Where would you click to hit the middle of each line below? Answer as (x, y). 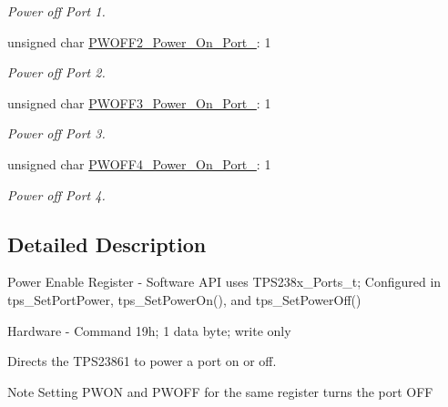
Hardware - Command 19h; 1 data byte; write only (149, 330)
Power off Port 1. (56, 11)
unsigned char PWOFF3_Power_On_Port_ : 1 (139, 102)
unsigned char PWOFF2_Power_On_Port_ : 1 (139, 41)
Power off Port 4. (56, 194)
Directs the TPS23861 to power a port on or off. (142, 361)
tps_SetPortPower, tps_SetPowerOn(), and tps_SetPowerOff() (184, 299)
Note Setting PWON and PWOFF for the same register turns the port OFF (220, 391)
